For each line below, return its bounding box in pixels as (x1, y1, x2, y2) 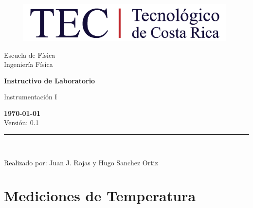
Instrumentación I (4, 92, 57, 102)
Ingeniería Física (4, 59, 53, 69)
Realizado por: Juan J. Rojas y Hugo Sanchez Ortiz (4, 157, 158, 167)
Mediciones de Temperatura (4, 186, 196, 206)
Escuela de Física (4, 49, 55, 60)
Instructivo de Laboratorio (4, 75, 95, 85)
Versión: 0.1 (4, 117, 39, 128)
